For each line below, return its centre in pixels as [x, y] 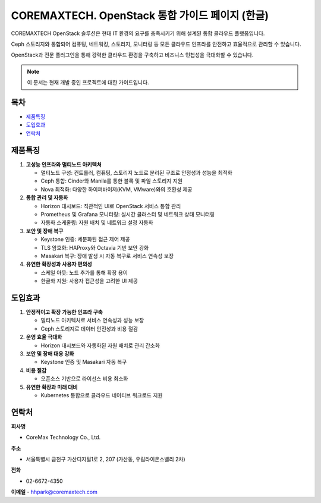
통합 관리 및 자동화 [47, 198]
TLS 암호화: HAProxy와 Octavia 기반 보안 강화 [95, 247]
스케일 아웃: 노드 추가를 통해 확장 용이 [84, 272]
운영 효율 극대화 [44, 337]
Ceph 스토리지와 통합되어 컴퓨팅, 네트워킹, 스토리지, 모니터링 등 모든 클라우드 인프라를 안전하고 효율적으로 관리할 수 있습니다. [156, 44]
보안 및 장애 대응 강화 [50, 354]
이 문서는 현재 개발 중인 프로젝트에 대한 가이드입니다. [88, 83]
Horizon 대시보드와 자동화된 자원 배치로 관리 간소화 [100, 345]
